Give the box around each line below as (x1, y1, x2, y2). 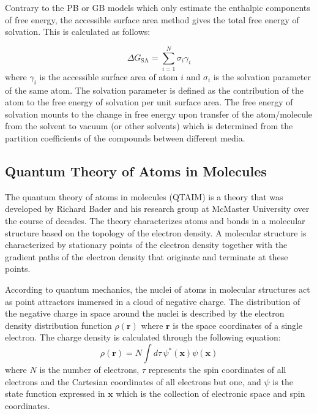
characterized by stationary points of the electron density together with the (5, 238, 288, 251)
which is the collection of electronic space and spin (116, 387, 305, 400)
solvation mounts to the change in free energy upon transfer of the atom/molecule (5, 107, 313, 120)
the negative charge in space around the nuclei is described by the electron (5, 307, 285, 320)
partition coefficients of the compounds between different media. (5, 132, 245, 145)
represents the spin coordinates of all (148, 363, 286, 375)
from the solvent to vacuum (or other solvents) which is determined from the (5, 119, 293, 132)
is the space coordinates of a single (173, 318, 303, 331)
